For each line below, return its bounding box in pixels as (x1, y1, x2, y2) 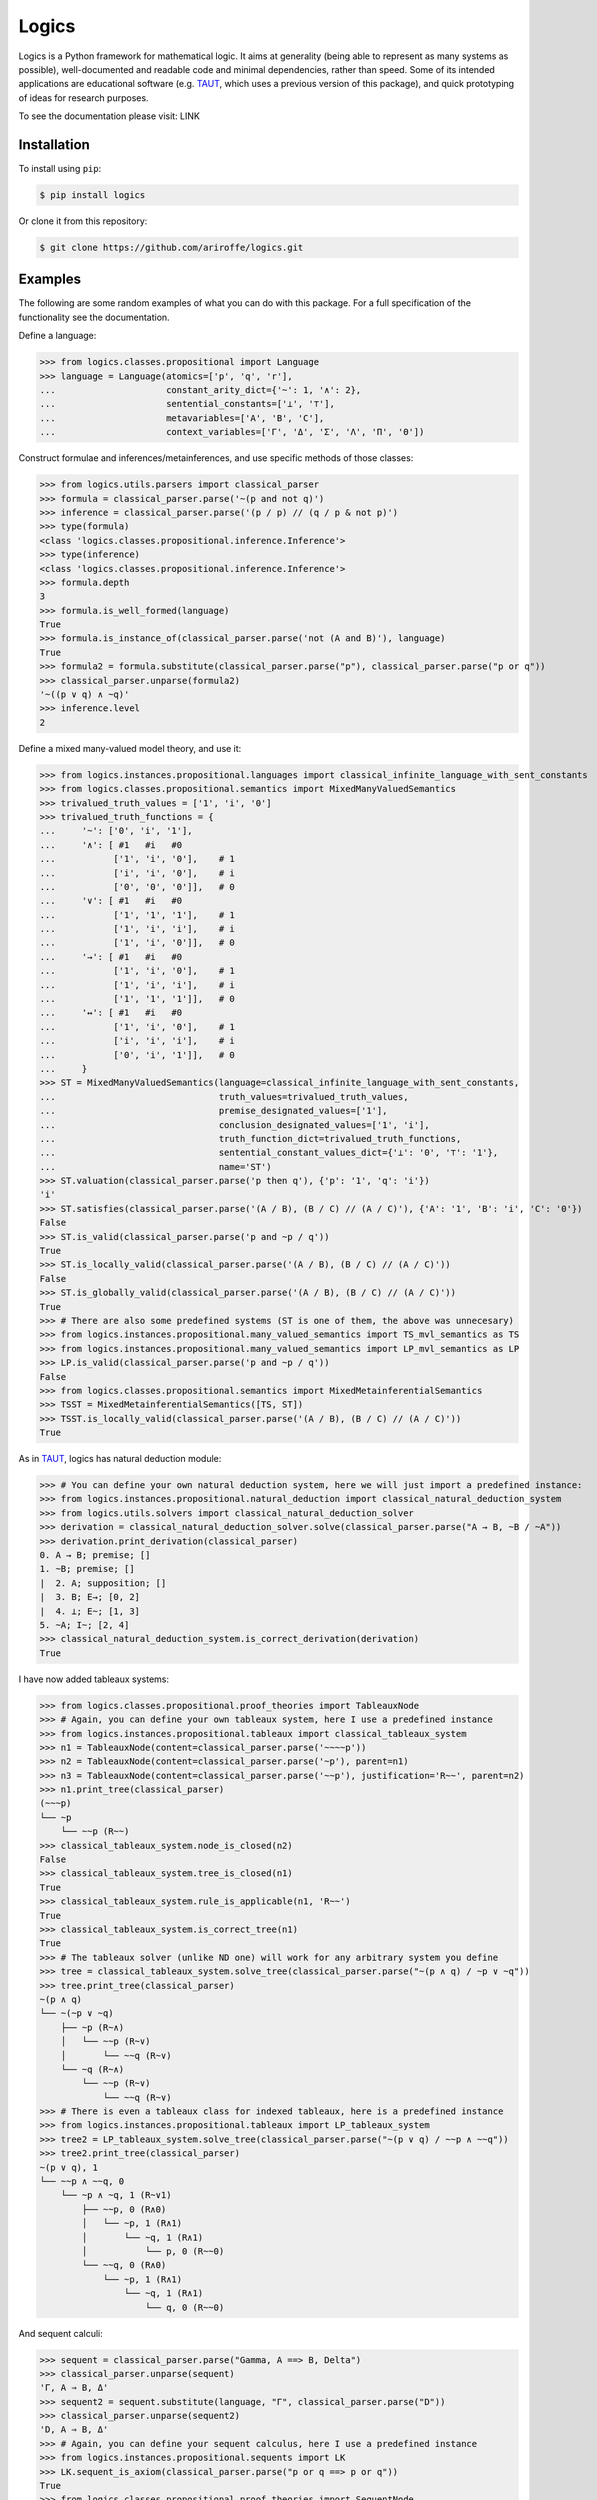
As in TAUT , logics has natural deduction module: (18, 1453, 222, 1465)
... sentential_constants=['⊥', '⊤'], (39, 398, 335, 410)
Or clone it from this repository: (18, 215, 148, 227)
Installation (18, 136, 90, 153)
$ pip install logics (39, 190, 146, 200)
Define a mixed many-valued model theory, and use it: (18, 742, 242, 754)
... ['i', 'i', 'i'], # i (39, 1035, 235, 1047)
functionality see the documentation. (18, 311, 170, 323)
